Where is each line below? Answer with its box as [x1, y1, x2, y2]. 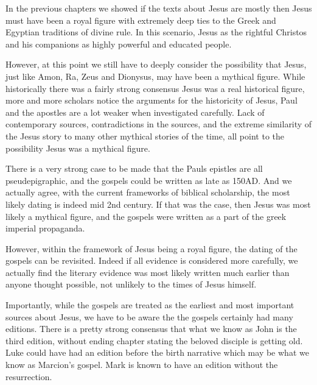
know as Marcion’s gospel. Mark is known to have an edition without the [5, 358, 278, 371]
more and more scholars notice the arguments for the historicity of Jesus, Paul [5, 94, 298, 107]
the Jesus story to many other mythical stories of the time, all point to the [5, 129, 284, 142]
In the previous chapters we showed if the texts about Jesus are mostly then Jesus [5, 2, 312, 14]
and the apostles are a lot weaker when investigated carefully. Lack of [5, 105, 265, 118]
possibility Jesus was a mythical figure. [5, 141, 150, 154]
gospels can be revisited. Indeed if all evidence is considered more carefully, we [5, 254, 298, 267]
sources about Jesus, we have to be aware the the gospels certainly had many [5, 310, 293, 323]
